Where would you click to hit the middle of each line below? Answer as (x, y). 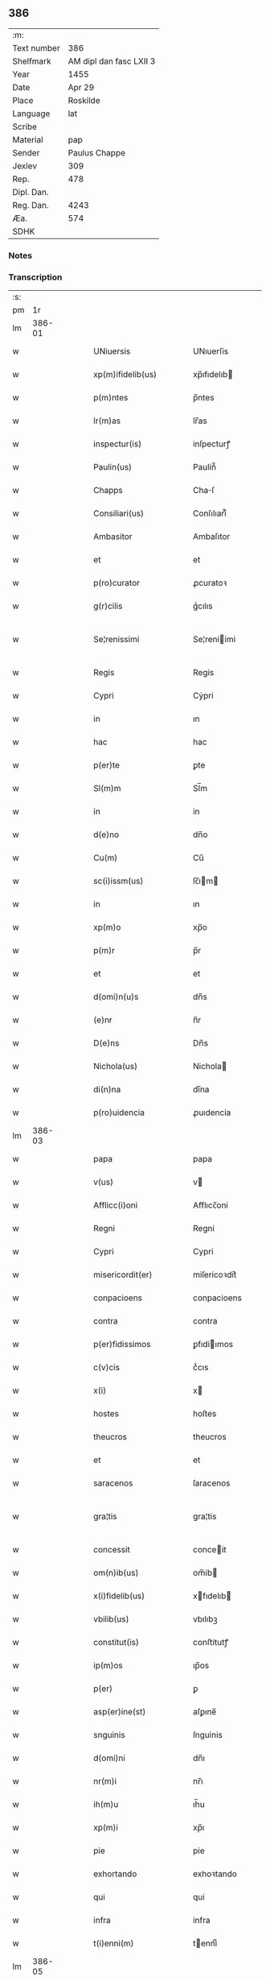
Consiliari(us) (119, 513)
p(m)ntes (111, 398)
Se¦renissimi (117, 640)
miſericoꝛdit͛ (215, 1274)
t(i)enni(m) (114, 1943)
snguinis (110, 1735)
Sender (26, 152)
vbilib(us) (112, 1619)
